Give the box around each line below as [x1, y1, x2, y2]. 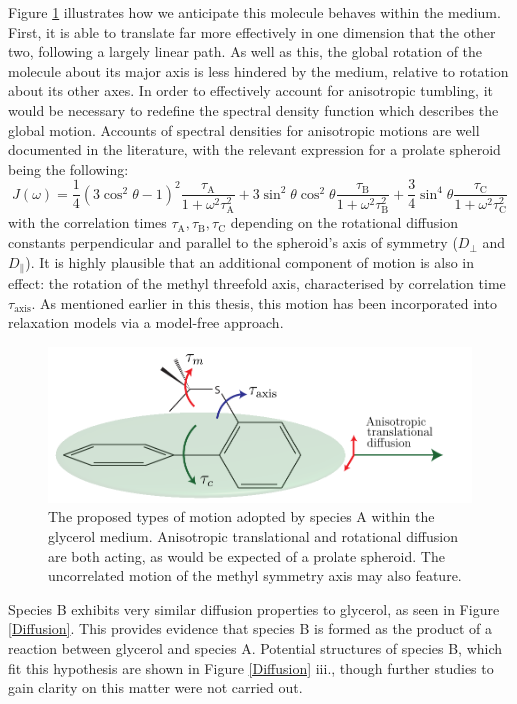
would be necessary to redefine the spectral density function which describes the [8, 99, 499, 120]
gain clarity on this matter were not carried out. [8, 677, 303, 698]
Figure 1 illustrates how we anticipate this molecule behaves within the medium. [8, 2, 501, 22]
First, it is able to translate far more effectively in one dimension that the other [8, 21, 496, 42]
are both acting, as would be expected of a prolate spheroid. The [48, 545, 445, 566]
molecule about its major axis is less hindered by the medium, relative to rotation [8, 60, 509, 81]
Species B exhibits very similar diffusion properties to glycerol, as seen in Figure [8, 598, 500, 619]
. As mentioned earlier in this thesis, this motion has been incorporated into [31, 292, 497, 313]
